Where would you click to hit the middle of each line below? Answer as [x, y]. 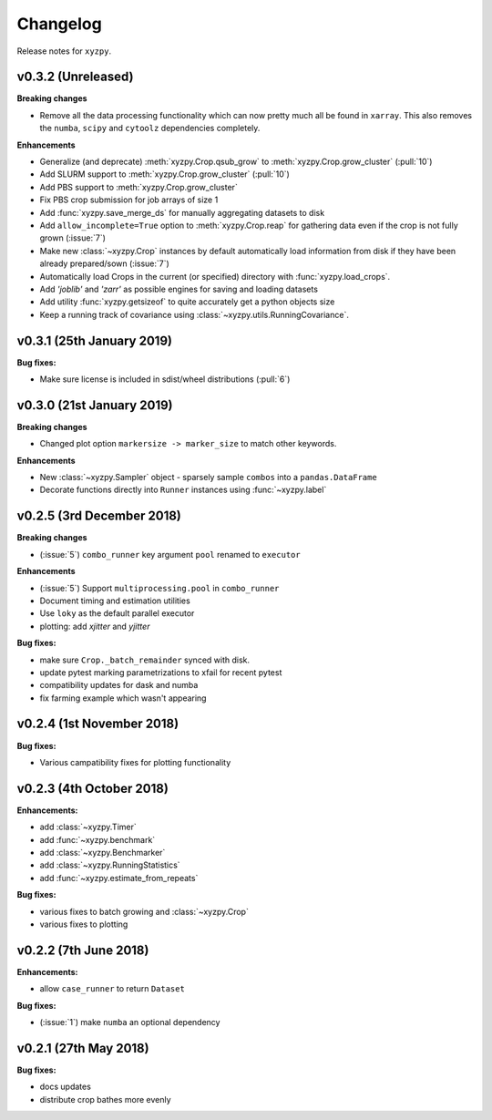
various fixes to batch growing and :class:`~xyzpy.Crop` [144, 911]
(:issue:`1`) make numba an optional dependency [130, 1022]
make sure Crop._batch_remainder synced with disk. [145, 660]
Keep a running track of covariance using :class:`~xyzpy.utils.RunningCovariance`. [195, 314]
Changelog [59, 24]
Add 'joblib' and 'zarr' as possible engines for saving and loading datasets [179, 289]
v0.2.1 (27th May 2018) [83, 1048]
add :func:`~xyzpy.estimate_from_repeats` [119, 878]
